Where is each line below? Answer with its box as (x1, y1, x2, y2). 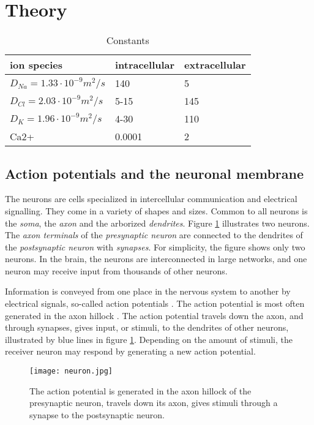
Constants (106, 33, 149, 48)
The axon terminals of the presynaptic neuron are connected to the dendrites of (5, 228, 303, 241)
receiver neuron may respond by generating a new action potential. (5, 345, 256, 358)
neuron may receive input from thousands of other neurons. (5, 264, 228, 277)
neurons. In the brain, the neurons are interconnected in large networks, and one (5, 252, 307, 265)
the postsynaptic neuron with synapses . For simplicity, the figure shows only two (5, 240, 305, 253)
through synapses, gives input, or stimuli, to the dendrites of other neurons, (5, 321, 289, 334)
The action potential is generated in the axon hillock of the (29, 384, 252, 397)
